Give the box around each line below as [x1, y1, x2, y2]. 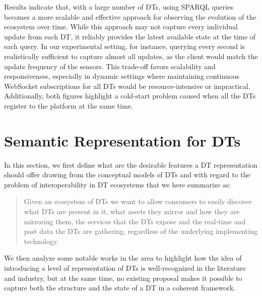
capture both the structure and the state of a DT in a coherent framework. [4, 282, 236, 293]
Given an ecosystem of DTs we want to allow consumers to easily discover [24, 196, 252, 207]
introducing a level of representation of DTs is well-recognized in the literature [4, 263, 246, 273]
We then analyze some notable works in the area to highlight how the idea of [4, 253, 242, 263]
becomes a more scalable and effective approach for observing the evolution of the [4, 11, 256, 22]
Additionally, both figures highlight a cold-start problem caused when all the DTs [4, 90, 256, 101]
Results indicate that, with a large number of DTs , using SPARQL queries [4, 2, 233, 12]
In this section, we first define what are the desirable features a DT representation [4, 159, 257, 170]
